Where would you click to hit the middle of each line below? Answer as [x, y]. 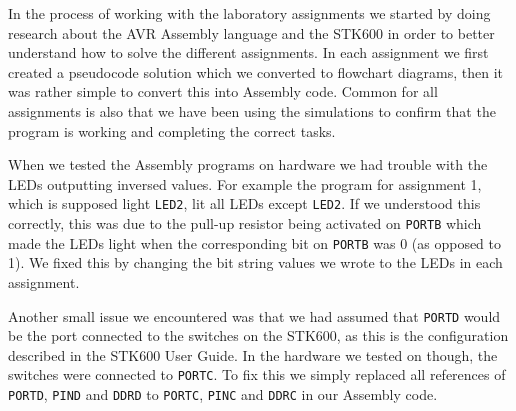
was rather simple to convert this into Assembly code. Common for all [223, 91]
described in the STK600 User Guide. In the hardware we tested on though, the [253, 354]
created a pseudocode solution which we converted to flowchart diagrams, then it [256, 71]
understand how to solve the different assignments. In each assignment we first [248, 52]
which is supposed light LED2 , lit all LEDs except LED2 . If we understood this [244, 203]
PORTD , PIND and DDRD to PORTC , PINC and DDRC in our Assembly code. [223, 394]
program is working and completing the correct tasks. [172, 130]
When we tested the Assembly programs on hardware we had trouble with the [248, 164]
